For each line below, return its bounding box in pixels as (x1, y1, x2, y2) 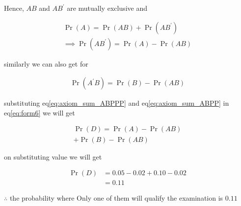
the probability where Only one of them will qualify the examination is (9, 193, 223, 203)
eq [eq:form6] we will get (4, 107, 75, 117)
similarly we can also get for (4, 58, 88, 69)
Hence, (4, 3, 24, 13)
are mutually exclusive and (67, 3, 148, 13)
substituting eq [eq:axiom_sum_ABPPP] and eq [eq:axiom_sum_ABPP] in (4, 98, 229, 108)
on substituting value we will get (4, 151, 102, 161)
